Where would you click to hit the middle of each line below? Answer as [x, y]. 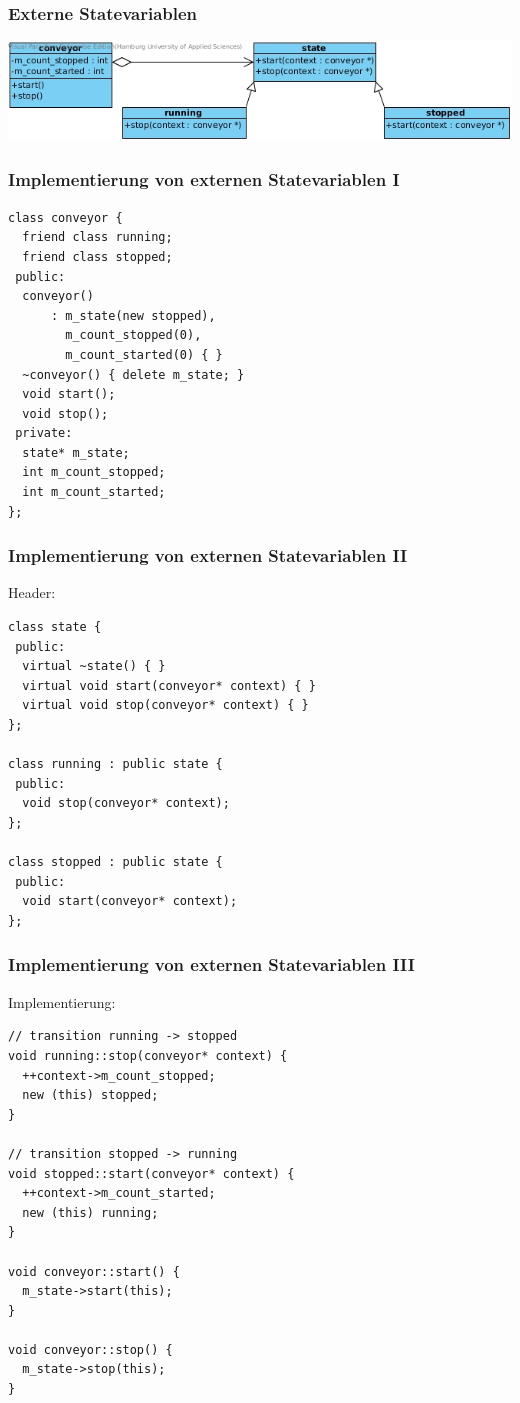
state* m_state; [76, 452]
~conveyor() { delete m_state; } [133, 374]
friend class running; [97, 237]
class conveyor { [65, 217]
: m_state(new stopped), [133, 315]
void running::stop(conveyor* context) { [148, 1055]
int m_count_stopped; [94, 472]
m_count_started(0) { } [144, 354]
